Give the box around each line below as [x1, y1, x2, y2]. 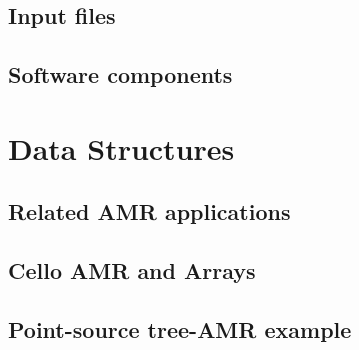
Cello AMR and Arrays [8, 255, 256, 286]
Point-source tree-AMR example [8, 313, 352, 344]
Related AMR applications [8, 196, 291, 227]
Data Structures [8, 127, 235, 168]
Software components [8, 59, 233, 90]
